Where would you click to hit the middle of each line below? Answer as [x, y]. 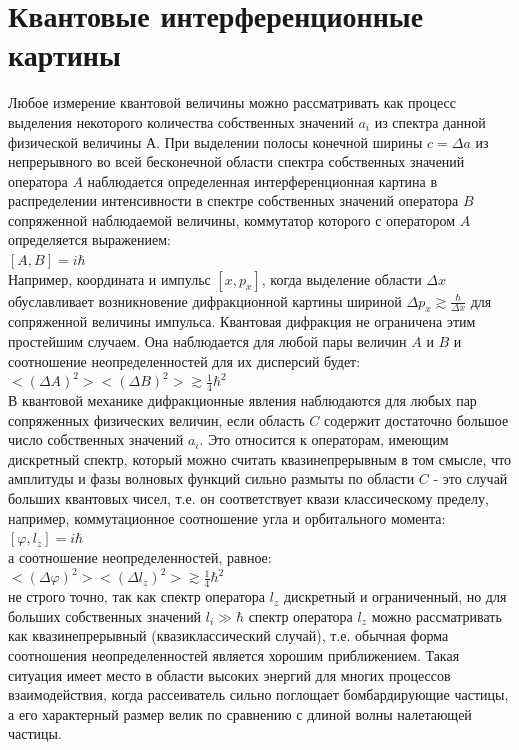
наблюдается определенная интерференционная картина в [262, 180]
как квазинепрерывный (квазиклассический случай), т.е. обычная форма [228, 635]
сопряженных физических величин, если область [156, 419]
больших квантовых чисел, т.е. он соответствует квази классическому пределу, [248, 498]
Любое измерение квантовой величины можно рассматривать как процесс [232, 102]
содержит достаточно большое [416, 419]
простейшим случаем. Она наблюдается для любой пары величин [207, 341]
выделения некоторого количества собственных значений [181, 121]
